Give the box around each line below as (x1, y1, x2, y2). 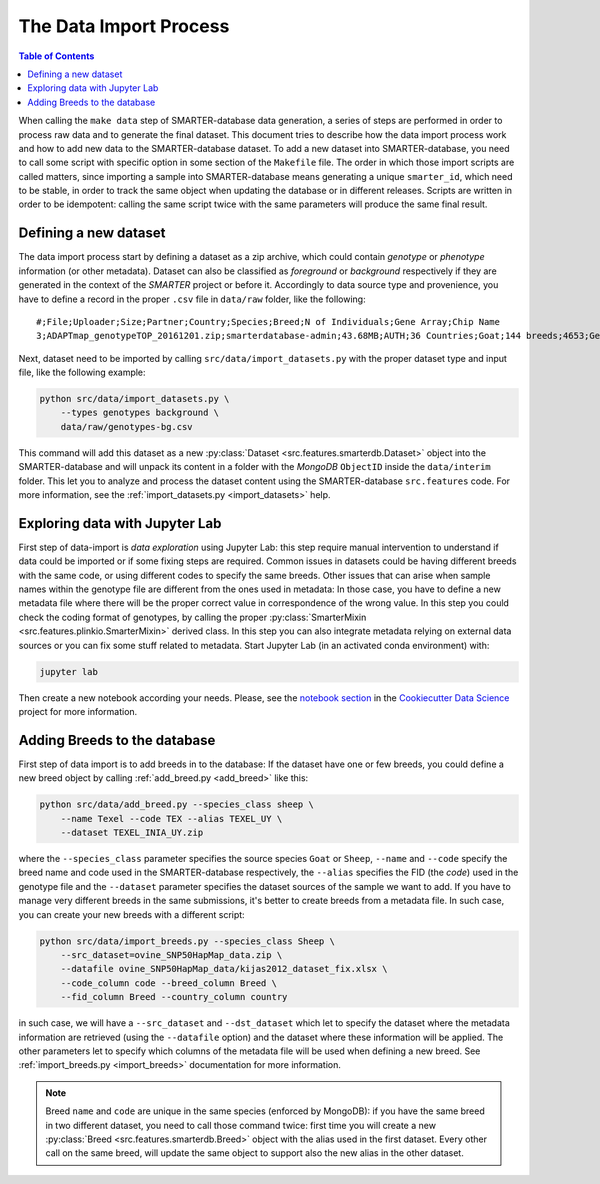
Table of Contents (18, 50, 95, 62)
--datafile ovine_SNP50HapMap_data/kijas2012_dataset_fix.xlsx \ (60, 963, 388, 975)
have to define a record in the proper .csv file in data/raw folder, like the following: (18, 293, 366, 305)
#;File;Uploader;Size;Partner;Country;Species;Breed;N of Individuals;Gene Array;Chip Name (36, 316, 500, 327)
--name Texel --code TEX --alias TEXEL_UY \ (60, 813, 283, 824)
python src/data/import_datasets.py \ (39, 393, 230, 405)
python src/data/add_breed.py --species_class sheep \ (39, 799, 314, 810)
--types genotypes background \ (60, 407, 220, 419)
